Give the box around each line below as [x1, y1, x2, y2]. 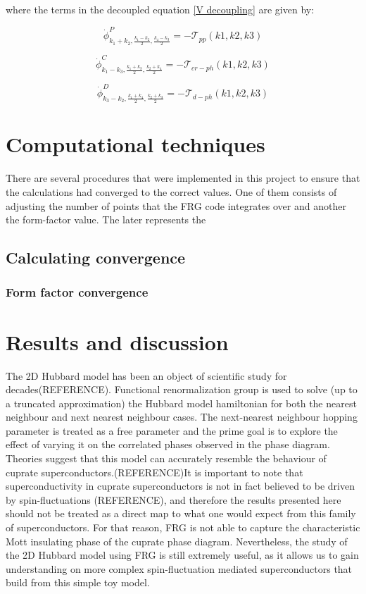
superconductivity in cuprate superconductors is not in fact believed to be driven [6, 478, 355, 493]
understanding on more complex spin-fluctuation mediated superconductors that [6, 561, 353, 576]
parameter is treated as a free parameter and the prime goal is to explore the [6, 423, 338, 438]
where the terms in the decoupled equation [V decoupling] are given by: [6, 2, 315, 16]
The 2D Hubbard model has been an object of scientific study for [6, 368, 287, 383]
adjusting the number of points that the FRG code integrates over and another [6, 198, 346, 213]
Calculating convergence [6, 247, 186, 268]
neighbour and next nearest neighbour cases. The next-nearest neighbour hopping [6, 409, 358, 424]
